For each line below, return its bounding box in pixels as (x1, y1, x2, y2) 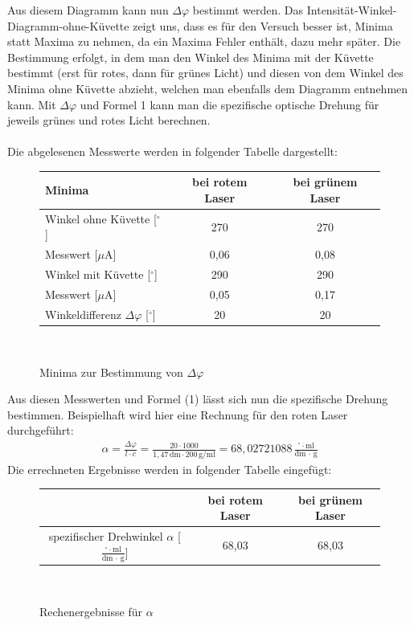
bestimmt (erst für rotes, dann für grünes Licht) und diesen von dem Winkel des (7, 64, 404, 81)
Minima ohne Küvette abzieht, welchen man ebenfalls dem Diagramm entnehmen (7, 80, 408, 96)
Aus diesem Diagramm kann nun (7, 2, 169, 18)
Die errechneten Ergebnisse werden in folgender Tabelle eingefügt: (7, 460, 332, 477)
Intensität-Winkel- (306, 2, 397, 18)
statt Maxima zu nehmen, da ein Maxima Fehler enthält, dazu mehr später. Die (7, 33, 401, 50)
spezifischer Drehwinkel (48, 528, 163, 545)
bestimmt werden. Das (192, 2, 304, 18)
